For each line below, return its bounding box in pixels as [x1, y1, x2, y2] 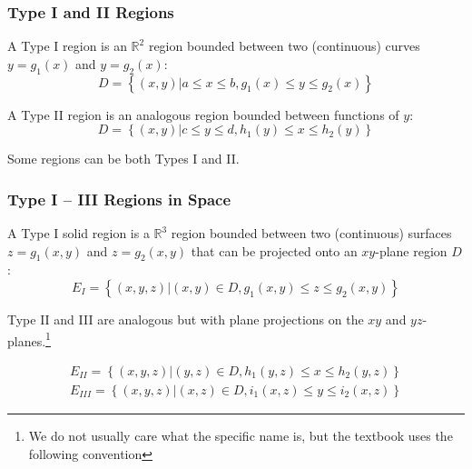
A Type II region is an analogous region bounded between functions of [7, 105, 399, 124]
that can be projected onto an [191, 241, 358, 260]
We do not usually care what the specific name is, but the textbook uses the [28, 425, 453, 444]
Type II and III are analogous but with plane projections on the [7, 310, 364, 328]
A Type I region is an [7, 36, 127, 55]
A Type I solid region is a [7, 224, 150, 243]
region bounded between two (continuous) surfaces [171, 224, 452, 243]
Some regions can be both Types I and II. [7, 149, 240, 168]
